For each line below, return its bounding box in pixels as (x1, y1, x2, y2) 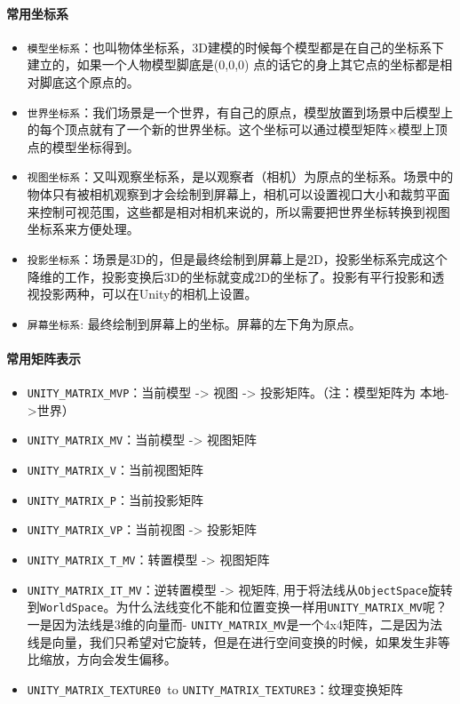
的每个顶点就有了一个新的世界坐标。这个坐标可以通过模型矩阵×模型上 (27, 120, 435, 139)
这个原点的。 (64, 73, 139, 92)
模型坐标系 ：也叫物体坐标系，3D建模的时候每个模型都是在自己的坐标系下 (27, 37, 444, 56)
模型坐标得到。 (52, 137, 139, 156)
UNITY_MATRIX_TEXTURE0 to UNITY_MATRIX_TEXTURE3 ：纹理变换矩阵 (27, 679, 403, 698)
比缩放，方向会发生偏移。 (27, 650, 177, 668)
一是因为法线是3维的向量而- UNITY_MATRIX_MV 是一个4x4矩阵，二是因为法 (27, 615, 442, 634)
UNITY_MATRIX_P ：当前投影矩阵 (27, 490, 204, 508)
